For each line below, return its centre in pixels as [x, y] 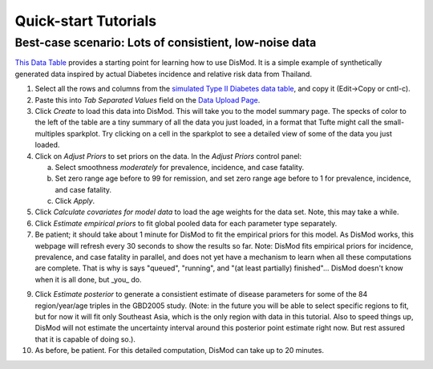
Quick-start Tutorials [85, 21]
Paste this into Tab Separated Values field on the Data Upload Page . [148, 99]
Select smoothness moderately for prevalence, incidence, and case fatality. [180, 167]
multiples [50, 133]
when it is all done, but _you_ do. [88, 279]
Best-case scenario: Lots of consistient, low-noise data [166, 43]
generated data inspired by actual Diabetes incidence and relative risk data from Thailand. [164, 74]
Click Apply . [75, 201]
